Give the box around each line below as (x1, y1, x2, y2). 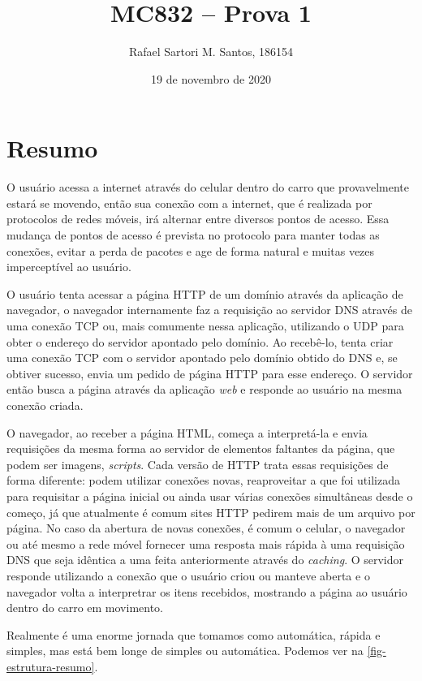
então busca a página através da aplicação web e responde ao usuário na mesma (6, 381, 403, 398)
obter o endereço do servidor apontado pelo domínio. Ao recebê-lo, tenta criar (6, 333, 394, 350)
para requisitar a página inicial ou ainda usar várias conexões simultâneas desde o (6, 487, 413, 504)
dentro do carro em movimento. (6, 599, 163, 616)
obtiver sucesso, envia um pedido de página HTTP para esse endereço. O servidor (6, 364, 413, 381)
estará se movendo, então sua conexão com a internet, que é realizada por (6, 194, 372, 211)
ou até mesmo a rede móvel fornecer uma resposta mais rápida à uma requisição (6, 535, 405, 552)
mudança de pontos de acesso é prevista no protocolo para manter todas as (6, 226, 380, 244)
